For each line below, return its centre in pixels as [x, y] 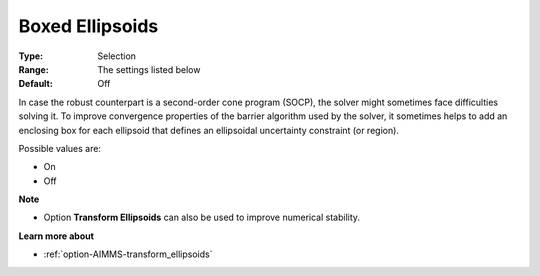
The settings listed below [149, 69]
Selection [117, 56]
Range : [33, 69]
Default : [36, 84]
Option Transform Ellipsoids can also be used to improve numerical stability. [201, 217]
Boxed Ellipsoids [88, 26]
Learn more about [56, 236]
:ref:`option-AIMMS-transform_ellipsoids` [128, 254]
